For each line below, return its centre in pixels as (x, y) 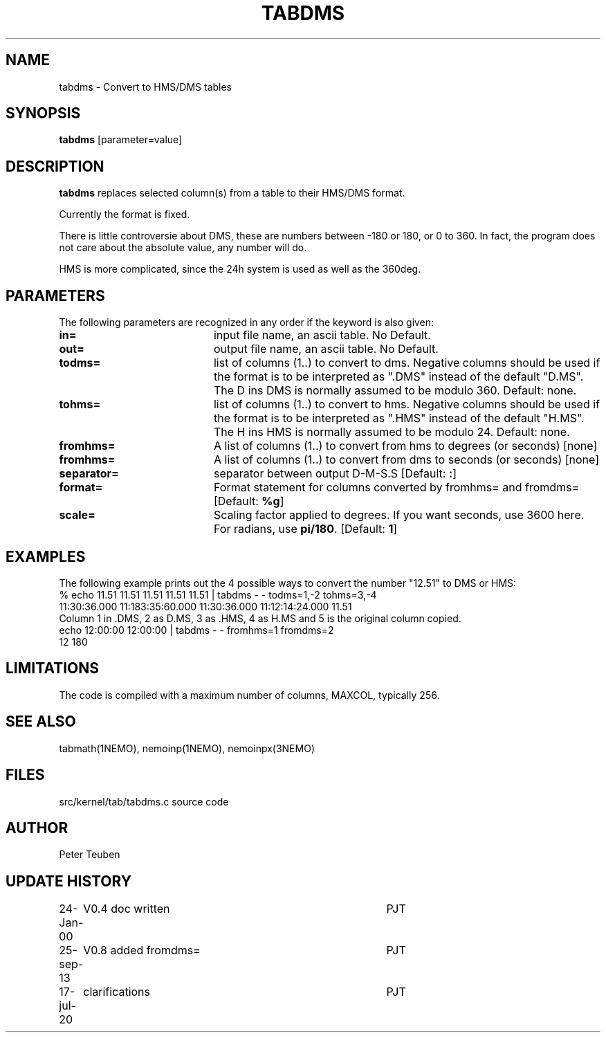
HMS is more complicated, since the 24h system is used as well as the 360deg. (240, 269)
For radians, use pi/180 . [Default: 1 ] (305, 529)
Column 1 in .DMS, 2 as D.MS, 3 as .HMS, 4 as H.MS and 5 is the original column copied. (260, 618)
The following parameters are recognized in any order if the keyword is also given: (247, 322)
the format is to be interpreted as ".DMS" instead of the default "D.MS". (398, 377)
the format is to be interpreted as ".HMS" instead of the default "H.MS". (399, 418)
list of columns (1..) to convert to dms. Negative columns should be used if (407, 363)
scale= (77, 515)
